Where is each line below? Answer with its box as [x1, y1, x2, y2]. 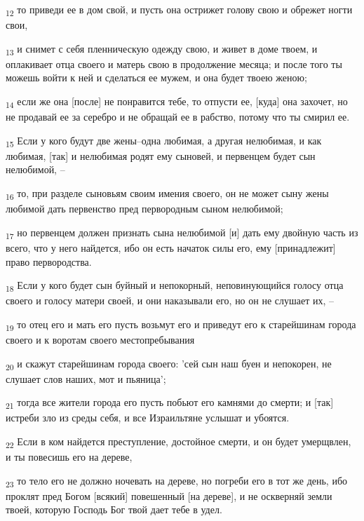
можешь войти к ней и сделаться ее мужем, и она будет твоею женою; [6, 70, 307, 85]
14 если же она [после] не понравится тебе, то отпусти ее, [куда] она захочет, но [6, 94, 348, 110]
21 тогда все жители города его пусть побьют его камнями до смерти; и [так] [6, 395, 334, 412]
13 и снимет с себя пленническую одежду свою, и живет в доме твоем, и [6, 41, 318, 57]
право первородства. [6, 254, 92, 269]
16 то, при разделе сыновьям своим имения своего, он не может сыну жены [6, 186, 329, 202]
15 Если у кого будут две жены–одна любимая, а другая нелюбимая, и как [6, 133, 322, 149]
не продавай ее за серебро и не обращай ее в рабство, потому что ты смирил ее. [6, 109, 350, 124]
